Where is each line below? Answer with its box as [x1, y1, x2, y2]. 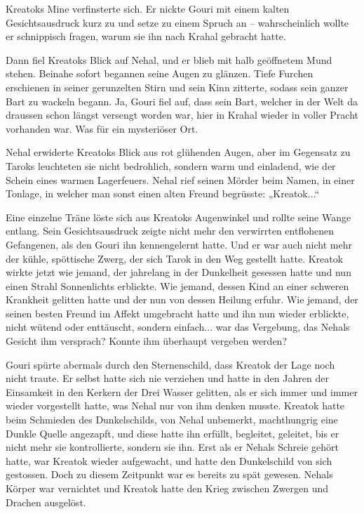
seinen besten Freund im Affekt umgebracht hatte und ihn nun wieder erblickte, [6, 305, 349, 320]
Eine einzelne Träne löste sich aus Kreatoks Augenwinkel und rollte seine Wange [6, 209, 351, 224]
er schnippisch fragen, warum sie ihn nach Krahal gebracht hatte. [6, 29, 286, 44]
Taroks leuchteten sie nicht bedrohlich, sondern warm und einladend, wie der [6, 158, 336, 173]
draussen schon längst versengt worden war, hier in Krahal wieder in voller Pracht [6, 107, 358, 122]
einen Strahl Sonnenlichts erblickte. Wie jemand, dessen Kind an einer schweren [6, 278, 349, 293]
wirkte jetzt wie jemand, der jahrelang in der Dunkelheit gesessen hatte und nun [6, 265, 351, 279]
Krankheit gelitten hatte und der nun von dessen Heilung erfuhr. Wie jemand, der [6, 292, 358, 307]
